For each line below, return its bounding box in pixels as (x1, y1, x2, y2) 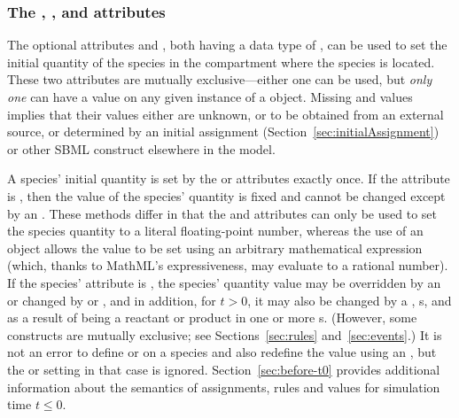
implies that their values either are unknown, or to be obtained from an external (7, 104, 444, 123)
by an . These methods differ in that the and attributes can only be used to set (7, 204, 438, 222)
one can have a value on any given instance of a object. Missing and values (7, 88, 413, 105)
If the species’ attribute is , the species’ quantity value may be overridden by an (7, 273, 441, 291)
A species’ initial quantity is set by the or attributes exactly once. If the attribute (7, 169, 450, 188)
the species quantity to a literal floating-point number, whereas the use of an (7, 221, 424, 240)
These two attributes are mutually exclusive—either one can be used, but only (7, 70, 432, 89)
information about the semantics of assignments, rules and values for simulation (7, 377, 440, 396)
